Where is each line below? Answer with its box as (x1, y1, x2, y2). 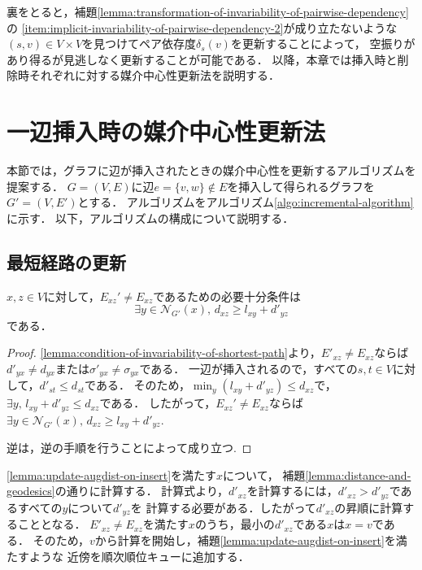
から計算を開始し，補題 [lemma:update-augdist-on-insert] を (94, 531, 396, 548)
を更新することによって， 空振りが (230, 35, 415, 52)
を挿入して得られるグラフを (227, 177, 375, 194)
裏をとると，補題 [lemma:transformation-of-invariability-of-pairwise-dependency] (7, 3, 409, 20)
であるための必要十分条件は (153, 287, 302, 304)
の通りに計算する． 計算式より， (54, 482, 229, 499)
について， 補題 (223, 466, 306, 483)
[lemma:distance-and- (305, 466, 411, 483)
